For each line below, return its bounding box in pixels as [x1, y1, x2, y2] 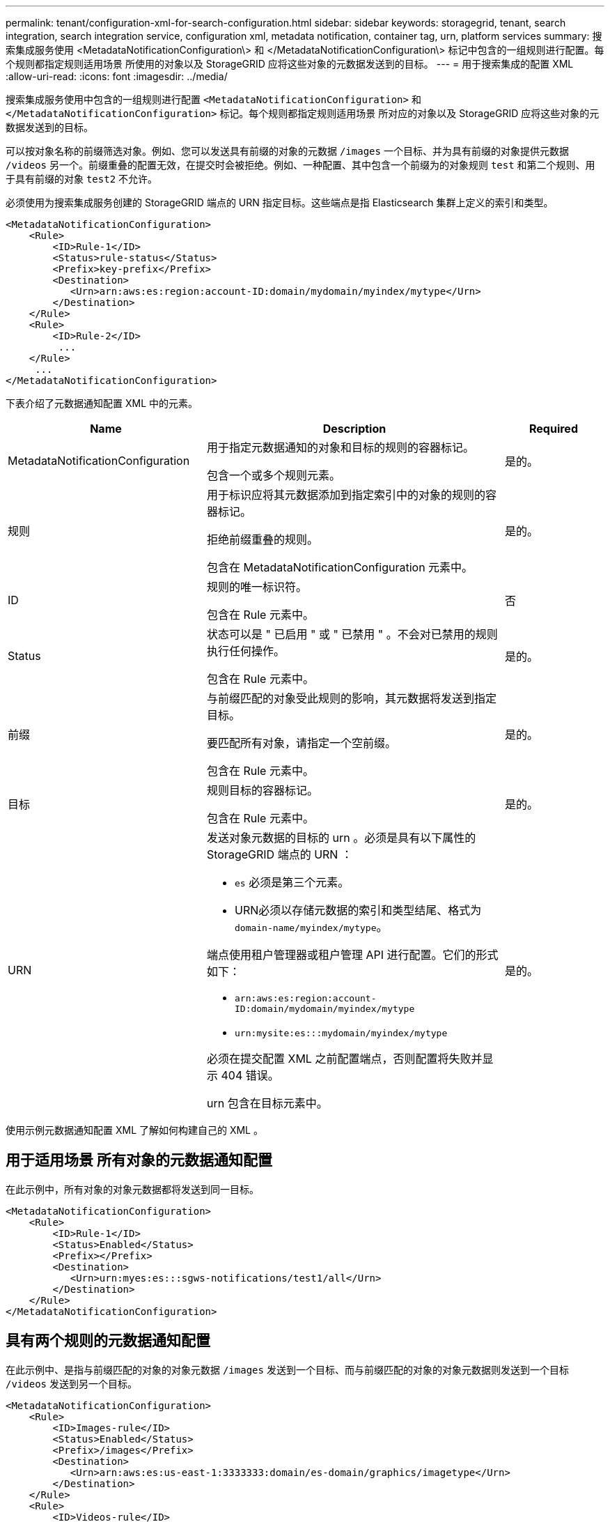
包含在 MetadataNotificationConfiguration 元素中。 [206, 560, 474, 574]
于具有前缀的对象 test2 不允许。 [6, 173, 158, 185]
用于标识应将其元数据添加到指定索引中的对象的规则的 [206, 488, 485, 502]
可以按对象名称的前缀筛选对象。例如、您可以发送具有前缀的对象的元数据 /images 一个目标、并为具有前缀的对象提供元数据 [6, 145, 569, 157]
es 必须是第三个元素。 [234, 875, 350, 889]
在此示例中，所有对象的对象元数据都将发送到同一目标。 [6, 1183, 259, 1195]
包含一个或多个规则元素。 [206, 468, 341, 482]
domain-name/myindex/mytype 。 [234, 920, 388, 934]
